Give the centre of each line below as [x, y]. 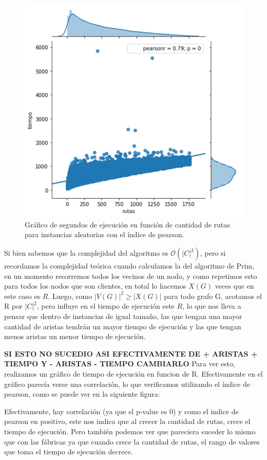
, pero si [213, 253]
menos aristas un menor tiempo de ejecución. [75, 336]
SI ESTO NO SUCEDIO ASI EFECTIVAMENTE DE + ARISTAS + [131, 353]
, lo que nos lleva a [212, 306]
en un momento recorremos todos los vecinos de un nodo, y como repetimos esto [131, 276]
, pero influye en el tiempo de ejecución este [106, 306]
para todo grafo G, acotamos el [213, 296]
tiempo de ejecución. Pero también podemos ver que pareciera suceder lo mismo [130, 431]
